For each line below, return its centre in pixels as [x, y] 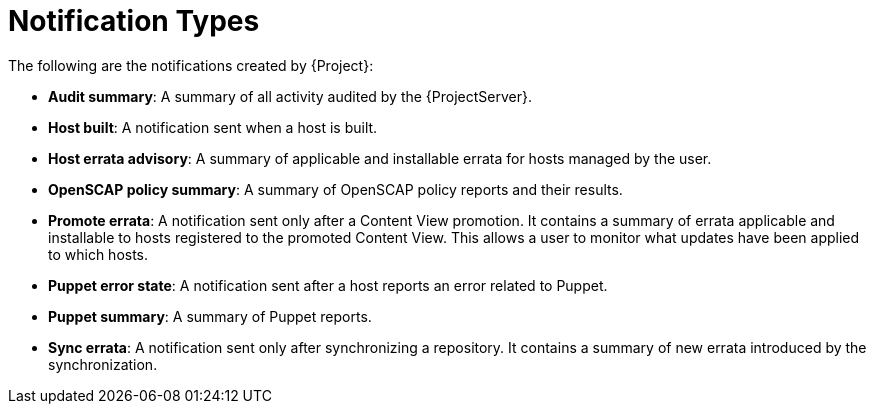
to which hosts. [98, 254]
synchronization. [103, 364]
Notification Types [134, 21]
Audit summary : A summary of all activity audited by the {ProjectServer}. [290, 96]
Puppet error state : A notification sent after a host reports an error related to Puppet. [328, 285]
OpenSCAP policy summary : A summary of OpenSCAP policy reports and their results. [335, 189]
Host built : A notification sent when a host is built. [213, 127]
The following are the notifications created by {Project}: [191, 65]
